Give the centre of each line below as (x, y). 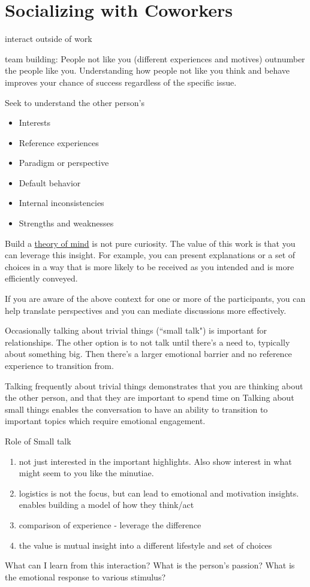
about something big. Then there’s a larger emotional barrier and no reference (148, 354)
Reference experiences (59, 142)
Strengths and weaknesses (66, 223)
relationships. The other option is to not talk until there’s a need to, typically (148, 342)
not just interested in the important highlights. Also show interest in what (155, 461)
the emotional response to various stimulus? (85, 577)
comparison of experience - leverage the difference (110, 524)
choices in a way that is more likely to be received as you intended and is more (150, 266)
